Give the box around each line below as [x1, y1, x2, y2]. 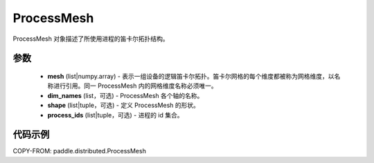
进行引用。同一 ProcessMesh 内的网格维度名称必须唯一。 [53, 81, 217, 90]
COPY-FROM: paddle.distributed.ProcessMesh [12, 147, 147, 155]
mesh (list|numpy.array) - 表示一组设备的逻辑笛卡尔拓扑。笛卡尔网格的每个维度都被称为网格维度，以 [47, 72, 335, 80]
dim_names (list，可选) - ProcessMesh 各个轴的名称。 [47, 91, 204, 99]
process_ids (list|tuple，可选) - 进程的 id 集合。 [47, 111, 184, 119]
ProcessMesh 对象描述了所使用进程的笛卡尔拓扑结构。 [12, 35, 169, 43]
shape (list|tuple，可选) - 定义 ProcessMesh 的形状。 [47, 101, 200, 110]
